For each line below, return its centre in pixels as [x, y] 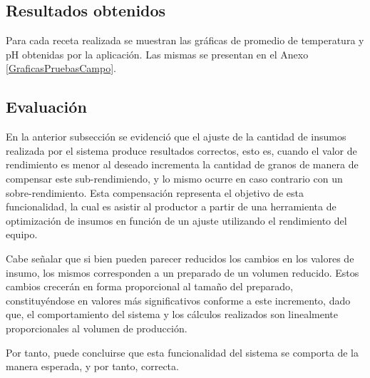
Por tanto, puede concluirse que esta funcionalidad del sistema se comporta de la [182, 352]
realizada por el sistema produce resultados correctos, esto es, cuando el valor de [181, 150]
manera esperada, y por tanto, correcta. [92, 366]
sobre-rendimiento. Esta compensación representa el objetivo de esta [155, 192]
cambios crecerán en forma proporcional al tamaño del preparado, [149, 286]
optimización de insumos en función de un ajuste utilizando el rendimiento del [176, 220]
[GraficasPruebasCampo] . [61, 68]
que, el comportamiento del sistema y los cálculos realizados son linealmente [172, 314]
